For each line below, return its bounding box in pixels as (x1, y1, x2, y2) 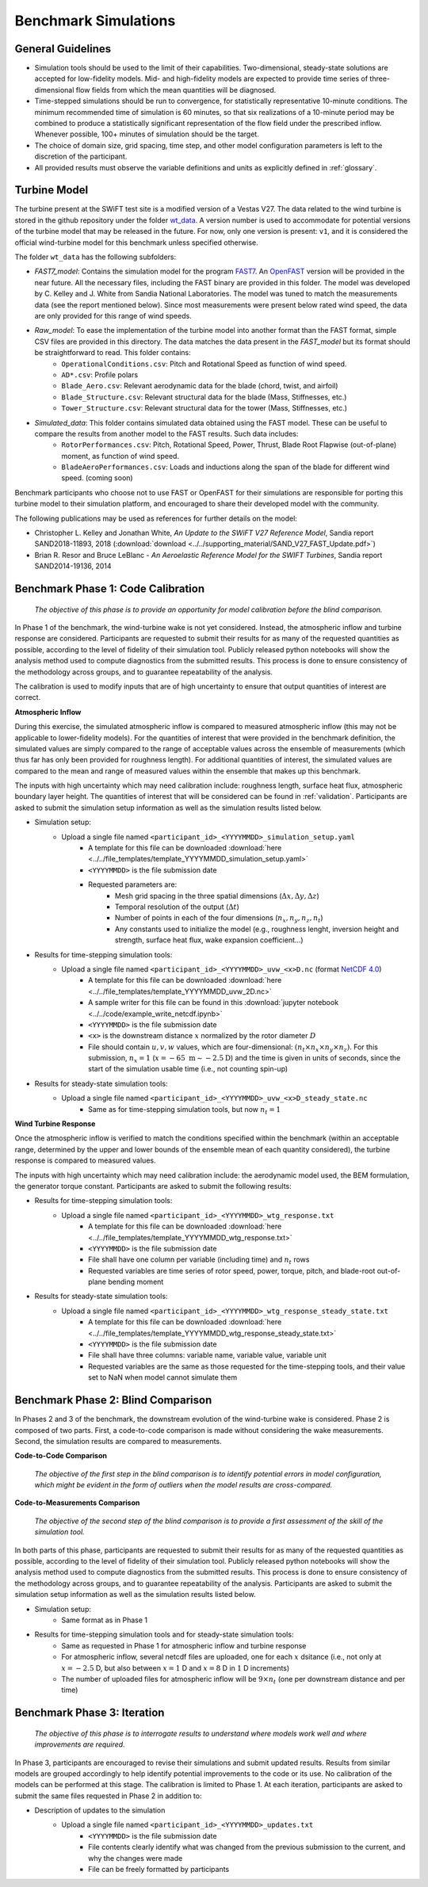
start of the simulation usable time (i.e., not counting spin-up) (88, 1064, 289, 1074)
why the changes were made (88, 1853, 183, 1862)
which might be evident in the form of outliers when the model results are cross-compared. (34, 1480, 333, 1490)
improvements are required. (34, 1740, 126, 1749)
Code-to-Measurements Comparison (14, 1498, 140, 1507)
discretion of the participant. (34, 151, 128, 162)
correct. (14, 693, 41, 702)
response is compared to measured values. (14, 1156, 156, 1165)
